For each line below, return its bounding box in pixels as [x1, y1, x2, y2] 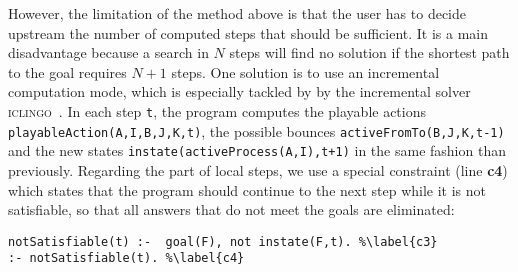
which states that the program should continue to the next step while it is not [8, 179, 487, 200]
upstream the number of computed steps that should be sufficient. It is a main [8, 22, 489, 43]
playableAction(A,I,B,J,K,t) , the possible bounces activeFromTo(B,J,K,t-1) [8, 120, 505, 141]
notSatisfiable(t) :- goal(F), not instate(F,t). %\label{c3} [8, 234, 438, 249]
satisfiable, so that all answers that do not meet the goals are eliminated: [8, 199, 455, 220]
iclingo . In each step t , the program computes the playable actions [8, 100, 427, 121]
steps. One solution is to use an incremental [171, 61, 440, 82]
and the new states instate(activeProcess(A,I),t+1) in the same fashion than [8, 140, 506, 161]
